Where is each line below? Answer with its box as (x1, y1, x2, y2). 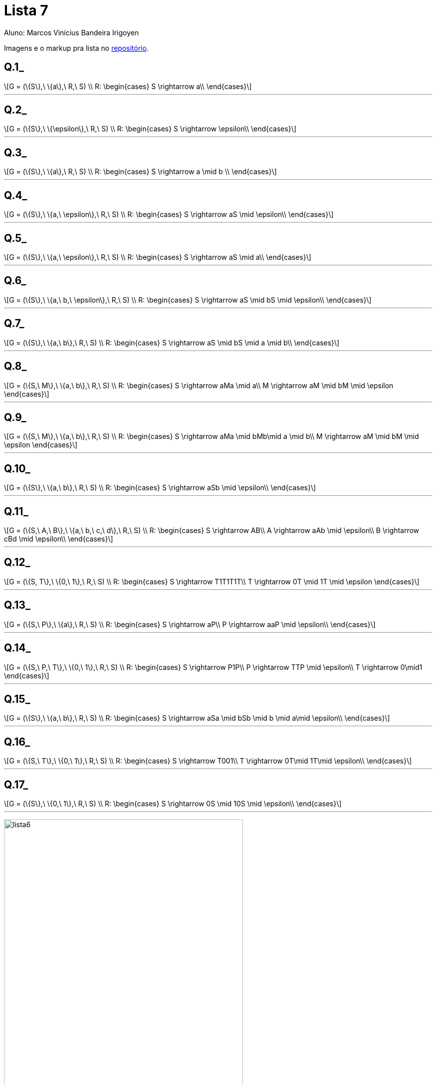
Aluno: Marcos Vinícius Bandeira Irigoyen (4, 28, 139, 37)
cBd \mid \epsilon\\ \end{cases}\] (4, 535, 113, 543)
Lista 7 (4, 2, 48, 19)
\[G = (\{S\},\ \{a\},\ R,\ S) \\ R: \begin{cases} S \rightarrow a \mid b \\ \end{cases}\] (4, 167, 277, 176)
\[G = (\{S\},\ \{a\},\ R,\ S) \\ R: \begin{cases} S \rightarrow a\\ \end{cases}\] (4, 82, 252, 91)
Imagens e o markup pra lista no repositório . (4, 43, 149, 52)
